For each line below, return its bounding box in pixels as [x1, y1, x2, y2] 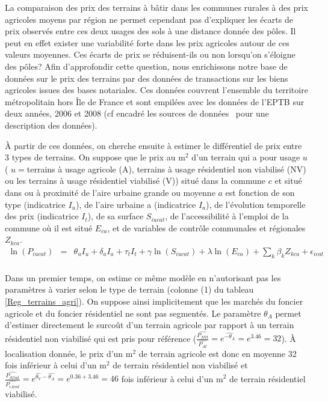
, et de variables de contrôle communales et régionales [107, 221, 306, 234]
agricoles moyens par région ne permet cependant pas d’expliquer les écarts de [5, 13, 293, 25]
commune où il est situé [5, 221, 93, 234]
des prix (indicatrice [5, 210, 79, 222]
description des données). [5, 118, 97, 131]
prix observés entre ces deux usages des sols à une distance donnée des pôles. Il [5, 25, 296, 37]
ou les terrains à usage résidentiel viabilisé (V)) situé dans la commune [5, 174, 266, 187]
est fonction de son [225, 186, 295, 198]
